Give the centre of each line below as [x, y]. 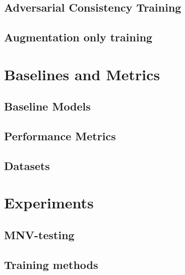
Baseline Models [47, 106]
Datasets [27, 165]
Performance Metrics [60, 136]
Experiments [49, 203]
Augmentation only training [78, 37]
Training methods [51, 264]
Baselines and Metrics [82, 74]
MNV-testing [39, 235]
